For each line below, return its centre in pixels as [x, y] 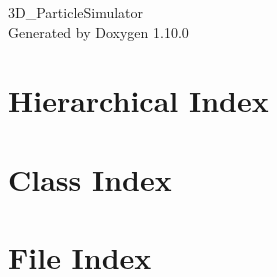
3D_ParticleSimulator [76, 12]
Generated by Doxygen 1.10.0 [98, 31]
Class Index [90, 178]
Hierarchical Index [138, 100]
